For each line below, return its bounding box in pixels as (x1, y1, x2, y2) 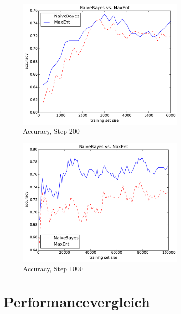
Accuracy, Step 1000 (23, 263, 83, 273)
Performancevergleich (3, 292, 150, 312)
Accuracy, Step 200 (23, 126, 80, 136)
